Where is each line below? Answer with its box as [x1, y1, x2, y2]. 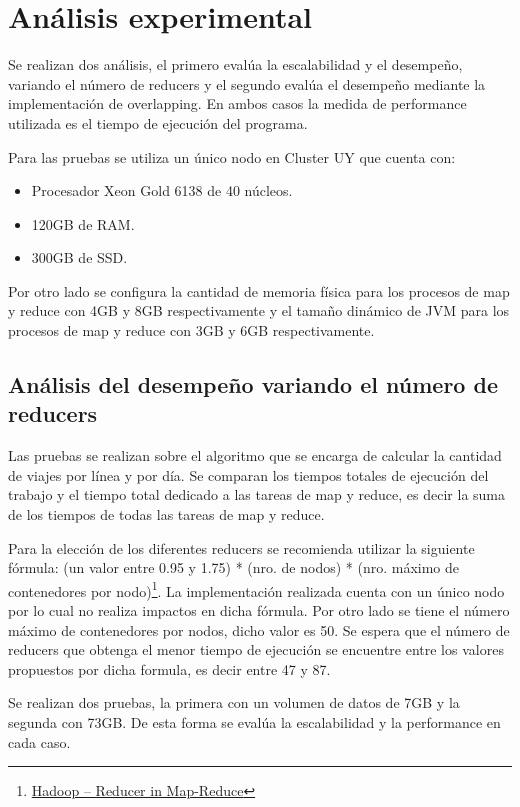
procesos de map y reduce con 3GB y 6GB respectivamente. [8, 320, 375, 341]
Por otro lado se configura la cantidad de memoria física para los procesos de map [8, 280, 510, 301]
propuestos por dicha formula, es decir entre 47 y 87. [8, 658, 331, 679]
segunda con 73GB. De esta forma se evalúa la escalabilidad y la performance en [8, 712, 501, 733]
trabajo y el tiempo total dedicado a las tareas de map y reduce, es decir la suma [8, 484, 506, 505]
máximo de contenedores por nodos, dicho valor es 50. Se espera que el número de [8, 619, 510, 640]
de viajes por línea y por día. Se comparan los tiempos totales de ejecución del [8, 464, 489, 485]
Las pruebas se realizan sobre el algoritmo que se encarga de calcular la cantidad [8, 445, 502, 466]
